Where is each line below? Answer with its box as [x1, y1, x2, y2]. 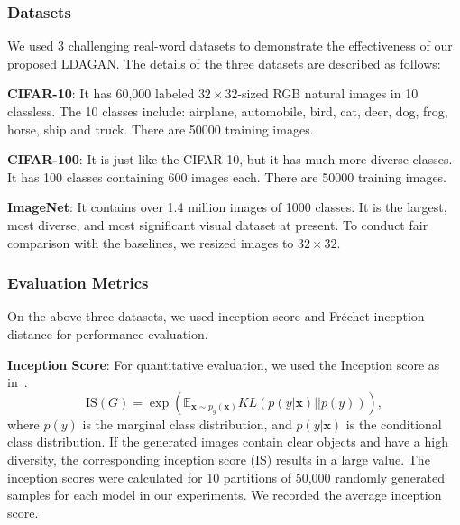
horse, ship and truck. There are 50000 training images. [7, 119, 314, 138]
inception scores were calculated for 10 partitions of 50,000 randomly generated [7, 467, 446, 486]
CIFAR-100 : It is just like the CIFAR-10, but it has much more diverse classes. [7, 150, 453, 169]
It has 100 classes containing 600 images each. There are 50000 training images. [7, 167, 447, 186]
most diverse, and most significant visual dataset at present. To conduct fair [7, 215, 428, 234]
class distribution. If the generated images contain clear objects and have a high [7, 432, 448, 451]
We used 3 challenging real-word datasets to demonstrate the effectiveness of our [7, 36, 453, 55]
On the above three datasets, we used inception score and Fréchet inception [7, 307, 425, 326]
